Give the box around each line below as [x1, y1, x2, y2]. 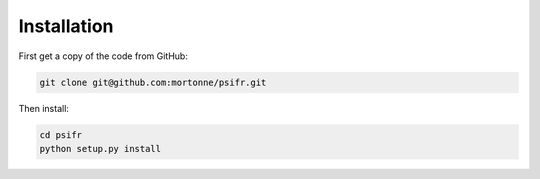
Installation [18, 15, 114, 37]
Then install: [18, 102, 70, 114]
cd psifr [39, 129, 83, 140]
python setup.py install [39, 143, 162, 154]
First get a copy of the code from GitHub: [18, 50, 189, 62]
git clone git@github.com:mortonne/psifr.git [39, 76, 267, 88]
